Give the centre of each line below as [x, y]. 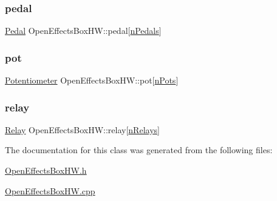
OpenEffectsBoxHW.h [46, 170]
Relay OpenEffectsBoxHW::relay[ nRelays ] [82, 129]
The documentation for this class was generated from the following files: [139, 150]
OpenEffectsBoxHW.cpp [50, 190]
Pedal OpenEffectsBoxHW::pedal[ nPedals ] [83, 31]
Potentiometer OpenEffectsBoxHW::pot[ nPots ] [92, 80]
